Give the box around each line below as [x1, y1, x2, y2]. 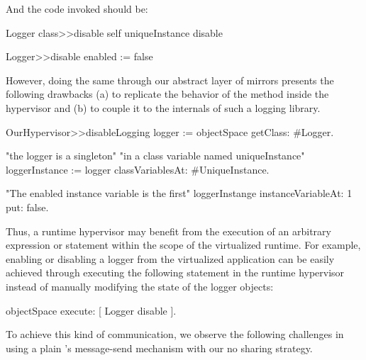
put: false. [6, 199, 49, 214]
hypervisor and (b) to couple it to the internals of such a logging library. [6, 100, 321, 115]
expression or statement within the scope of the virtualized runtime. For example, [6, 237, 361, 252]
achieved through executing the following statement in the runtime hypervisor [6, 265, 345, 280]
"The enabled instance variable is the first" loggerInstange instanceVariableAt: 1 [6, 186, 353, 201]
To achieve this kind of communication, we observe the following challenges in [6, 327, 344, 342]
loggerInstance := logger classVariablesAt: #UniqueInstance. [6, 162, 270, 176]
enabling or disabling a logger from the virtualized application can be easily [6, 251, 335, 266]
